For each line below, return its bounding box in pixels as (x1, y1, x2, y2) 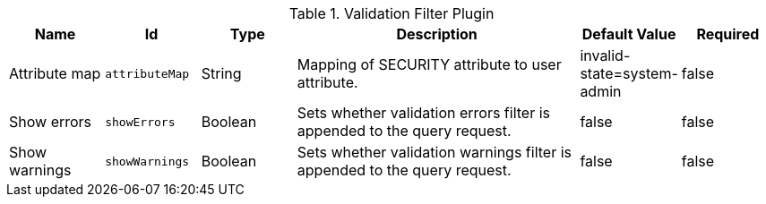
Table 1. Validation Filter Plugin (288, 4, 495, 22)
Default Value (581, 25, 676, 43)
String (201, 64, 242, 82)
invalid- (580, 47, 631, 64)
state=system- (580, 64, 678, 82)
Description (396, 25, 478, 43)
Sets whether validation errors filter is (297, 104, 551, 122)
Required (696, 25, 760, 43)
